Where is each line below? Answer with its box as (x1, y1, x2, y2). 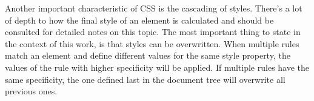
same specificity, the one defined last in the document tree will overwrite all (5, 73, 286, 85)
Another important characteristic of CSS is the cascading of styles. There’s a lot (5, 2, 302, 14)
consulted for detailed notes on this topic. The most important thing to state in (5, 25, 301, 38)
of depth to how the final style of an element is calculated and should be (5, 13, 274, 26)
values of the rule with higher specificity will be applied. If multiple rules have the (5, 60, 310, 73)
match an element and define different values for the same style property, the (5, 49, 290, 62)
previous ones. (5, 85, 58, 97)
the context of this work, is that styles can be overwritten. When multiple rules (5, 37, 299, 50)
